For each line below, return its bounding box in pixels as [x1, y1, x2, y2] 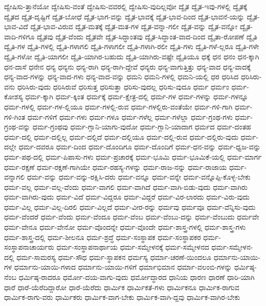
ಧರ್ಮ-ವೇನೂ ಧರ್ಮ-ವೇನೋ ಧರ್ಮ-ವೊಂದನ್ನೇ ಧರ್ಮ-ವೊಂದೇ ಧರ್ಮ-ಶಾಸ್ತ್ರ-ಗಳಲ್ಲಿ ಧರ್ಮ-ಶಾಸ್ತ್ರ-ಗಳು [4, 222, 246, 232]
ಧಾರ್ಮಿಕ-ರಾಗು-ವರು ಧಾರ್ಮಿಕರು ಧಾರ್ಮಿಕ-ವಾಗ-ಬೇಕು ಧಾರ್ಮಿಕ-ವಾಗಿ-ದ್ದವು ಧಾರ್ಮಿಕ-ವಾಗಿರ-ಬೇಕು [4, 292, 240, 302]
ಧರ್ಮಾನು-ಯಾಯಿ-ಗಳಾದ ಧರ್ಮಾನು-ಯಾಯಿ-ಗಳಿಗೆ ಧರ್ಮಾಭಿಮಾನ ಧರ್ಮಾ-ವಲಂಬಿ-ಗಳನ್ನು [14, 261, 232, 272]
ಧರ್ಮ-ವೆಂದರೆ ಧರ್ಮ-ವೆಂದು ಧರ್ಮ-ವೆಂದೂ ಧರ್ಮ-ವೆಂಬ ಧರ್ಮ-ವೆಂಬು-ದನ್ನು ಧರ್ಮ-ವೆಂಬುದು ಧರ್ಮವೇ [4, 211, 259, 222]
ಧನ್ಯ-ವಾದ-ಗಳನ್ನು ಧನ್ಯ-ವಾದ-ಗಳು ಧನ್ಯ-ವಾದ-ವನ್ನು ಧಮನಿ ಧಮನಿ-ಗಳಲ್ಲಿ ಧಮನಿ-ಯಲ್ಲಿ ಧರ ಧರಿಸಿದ [4, 71, 239, 82]
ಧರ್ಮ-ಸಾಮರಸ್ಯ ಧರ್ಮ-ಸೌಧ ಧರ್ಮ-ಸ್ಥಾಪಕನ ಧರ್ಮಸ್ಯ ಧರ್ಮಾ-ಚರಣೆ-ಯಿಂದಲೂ [16, 251, 212, 262]
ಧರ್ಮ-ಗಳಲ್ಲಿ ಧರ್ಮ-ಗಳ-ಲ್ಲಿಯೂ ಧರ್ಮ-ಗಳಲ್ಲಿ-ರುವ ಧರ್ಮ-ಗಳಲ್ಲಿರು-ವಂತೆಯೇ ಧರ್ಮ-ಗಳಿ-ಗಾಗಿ [4, 101, 233, 112]
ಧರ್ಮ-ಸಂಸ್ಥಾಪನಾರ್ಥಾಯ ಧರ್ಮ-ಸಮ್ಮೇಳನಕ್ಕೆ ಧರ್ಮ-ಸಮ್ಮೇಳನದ [56, 242, 209, 252]
